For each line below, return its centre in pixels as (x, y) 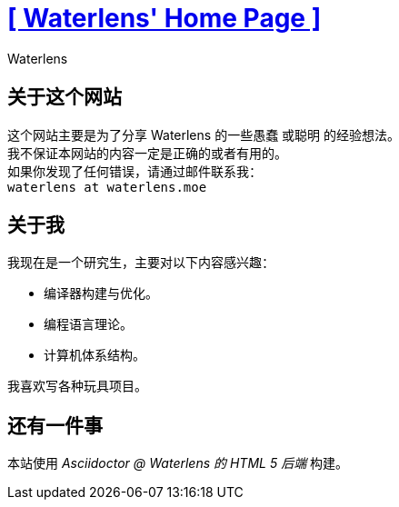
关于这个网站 (65, 97)
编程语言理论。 (88, 324)
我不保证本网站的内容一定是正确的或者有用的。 (147, 153)
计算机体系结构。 (95, 355)
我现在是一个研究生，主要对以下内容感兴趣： (141, 263)
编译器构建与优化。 (101, 293)
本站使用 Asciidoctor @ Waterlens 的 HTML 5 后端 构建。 (178, 463)
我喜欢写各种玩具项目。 (77, 386)
